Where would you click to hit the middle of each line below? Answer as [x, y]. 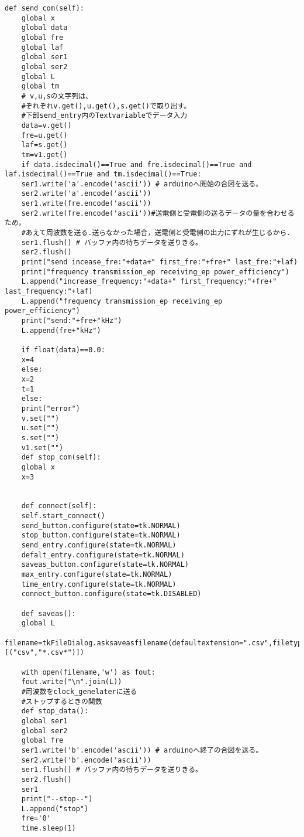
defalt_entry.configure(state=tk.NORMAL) [103, 555]
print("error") [51, 408]
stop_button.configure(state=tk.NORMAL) [101, 535]
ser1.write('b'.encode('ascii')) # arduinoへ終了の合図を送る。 [142, 750]
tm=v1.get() [44, 154]
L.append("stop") [55, 809]
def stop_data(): [55, 711]
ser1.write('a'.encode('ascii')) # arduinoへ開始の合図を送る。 [142, 184]
